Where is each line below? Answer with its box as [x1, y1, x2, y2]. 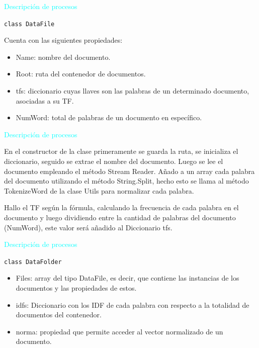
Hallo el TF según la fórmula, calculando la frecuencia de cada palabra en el [4, 202, 239, 213]
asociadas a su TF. [16, 95, 74, 106]
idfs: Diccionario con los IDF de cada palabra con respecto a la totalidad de [16, 299, 249, 310]
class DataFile [4, 20, 55, 28]
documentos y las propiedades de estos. [16, 283, 137, 293]
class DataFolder [4, 258, 62, 266]
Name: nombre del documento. [16, 51, 111, 62]
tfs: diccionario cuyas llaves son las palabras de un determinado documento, [16, 85, 249, 96]
